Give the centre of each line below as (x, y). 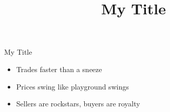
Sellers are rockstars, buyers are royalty (78, 104)
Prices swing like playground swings (72, 86)
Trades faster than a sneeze (59, 69)
